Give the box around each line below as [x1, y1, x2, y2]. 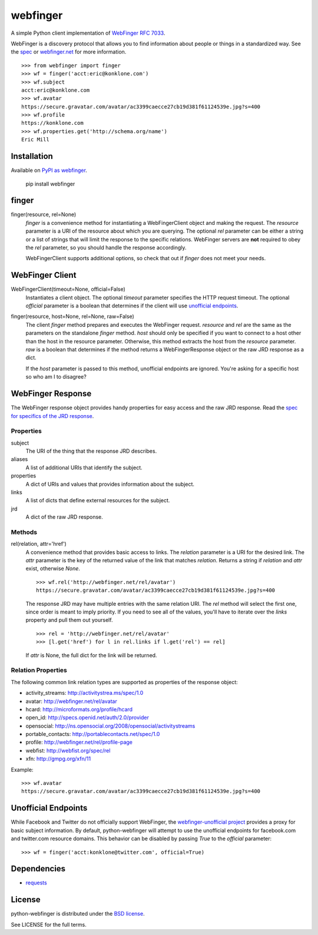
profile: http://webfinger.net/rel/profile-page [25, 739, 132, 746]
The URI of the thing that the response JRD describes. [25, 447, 157, 455]
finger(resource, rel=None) [11, 211, 77, 218]
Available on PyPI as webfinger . [11, 167, 88, 174]
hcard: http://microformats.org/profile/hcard [25, 705, 132, 712]
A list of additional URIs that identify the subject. [25, 464, 143, 471]
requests [25, 879, 47, 886]
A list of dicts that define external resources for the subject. [25, 497, 170, 504]
